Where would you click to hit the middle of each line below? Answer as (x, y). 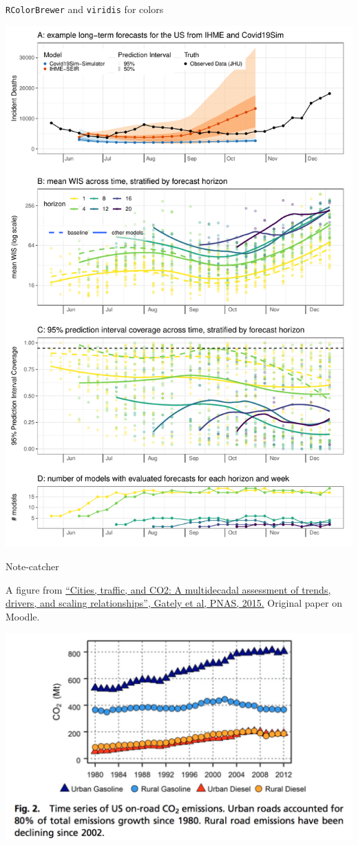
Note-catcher (32, 566)
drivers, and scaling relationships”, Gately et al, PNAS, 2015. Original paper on (174, 603)
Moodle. (23, 616)
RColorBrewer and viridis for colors (85, 9)
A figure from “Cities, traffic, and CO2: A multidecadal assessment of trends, (168, 589)
